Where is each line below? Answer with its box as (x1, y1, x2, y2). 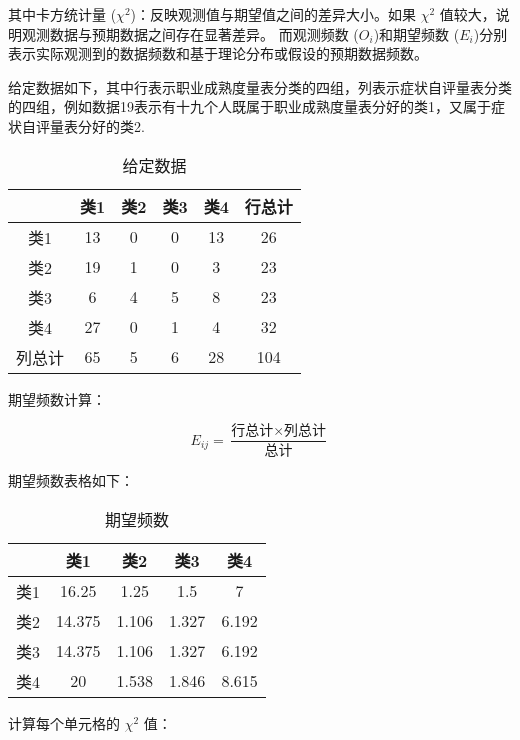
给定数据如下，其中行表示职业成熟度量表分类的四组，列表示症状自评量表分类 (8, 76, 512, 97)
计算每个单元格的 (8, 712, 120, 733)
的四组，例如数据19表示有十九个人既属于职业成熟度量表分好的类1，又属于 (8, 96, 491, 117)
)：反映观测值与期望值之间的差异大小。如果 (130, 4, 417, 24)
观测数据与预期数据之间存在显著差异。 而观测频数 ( (21, 23, 359, 44)
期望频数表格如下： (8, 470, 134, 491)
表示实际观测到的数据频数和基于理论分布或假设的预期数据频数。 (8, 43, 428, 64)
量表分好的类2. (49, 115, 145, 136)
